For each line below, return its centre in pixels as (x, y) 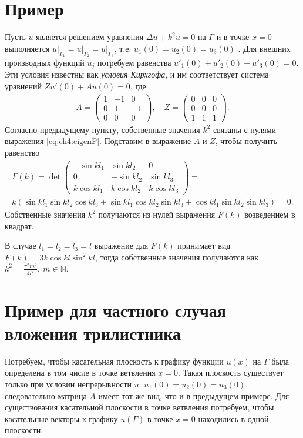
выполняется (27, 48)
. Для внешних (264, 48)
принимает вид (204, 245)
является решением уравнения (90, 37)
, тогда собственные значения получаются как (177, 257)
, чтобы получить (246, 141)
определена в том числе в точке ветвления (80, 372)
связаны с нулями (245, 129)
